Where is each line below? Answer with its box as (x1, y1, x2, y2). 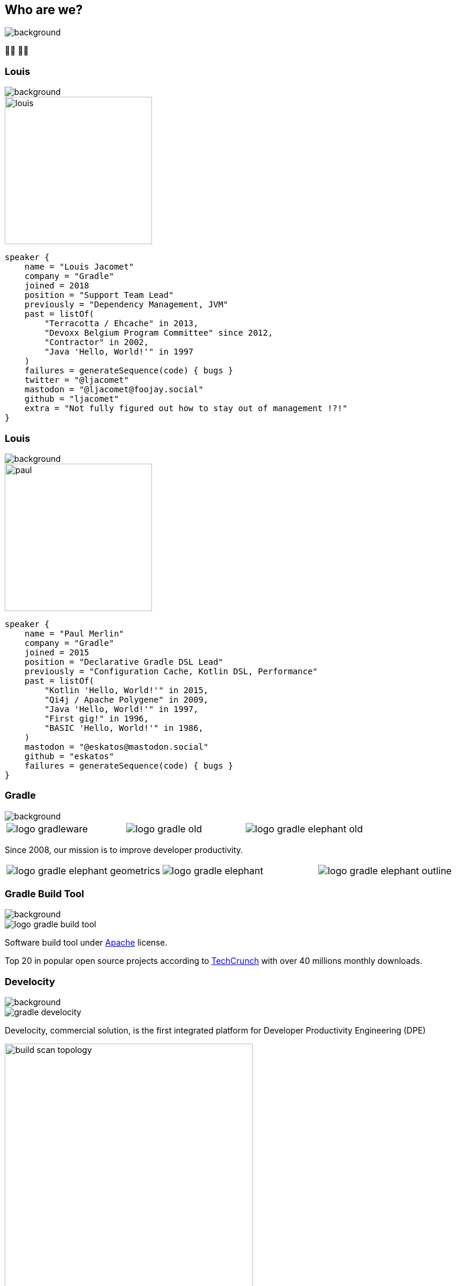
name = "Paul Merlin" (24, 628, 124, 638)
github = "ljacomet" (24, 394, 119, 404)
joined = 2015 (24, 647, 90, 657)
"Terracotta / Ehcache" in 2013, (44, 319, 199, 329)
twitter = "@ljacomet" (24, 375, 129, 385)
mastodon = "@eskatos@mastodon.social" (24, 742, 209, 752)
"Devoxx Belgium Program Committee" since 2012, (44, 328, 273, 338)
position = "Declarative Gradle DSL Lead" (24, 657, 223, 667)
